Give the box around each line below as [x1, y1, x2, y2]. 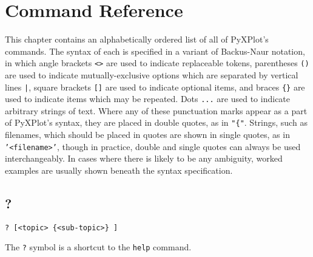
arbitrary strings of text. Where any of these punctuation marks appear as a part [5, 104, 308, 117]
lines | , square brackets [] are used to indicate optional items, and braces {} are [5, 80, 305, 93]
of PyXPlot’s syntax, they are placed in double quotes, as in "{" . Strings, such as [5, 116, 308, 129]
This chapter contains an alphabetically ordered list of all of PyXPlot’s [5, 33, 269, 46]
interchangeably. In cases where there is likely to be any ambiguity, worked [5, 152, 283, 165]
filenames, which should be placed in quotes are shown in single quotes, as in [5, 128, 290, 141]
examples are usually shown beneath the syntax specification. [5, 164, 233, 177]
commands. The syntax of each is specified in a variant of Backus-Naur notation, [5, 44, 305, 57]
